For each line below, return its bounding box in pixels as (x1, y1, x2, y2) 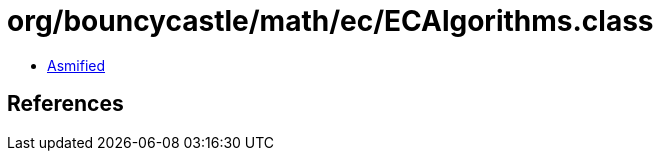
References (7, 91, 124, 117)
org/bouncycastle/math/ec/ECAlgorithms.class (7, 4, 654, 38)
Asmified (47, 56, 106, 74)
